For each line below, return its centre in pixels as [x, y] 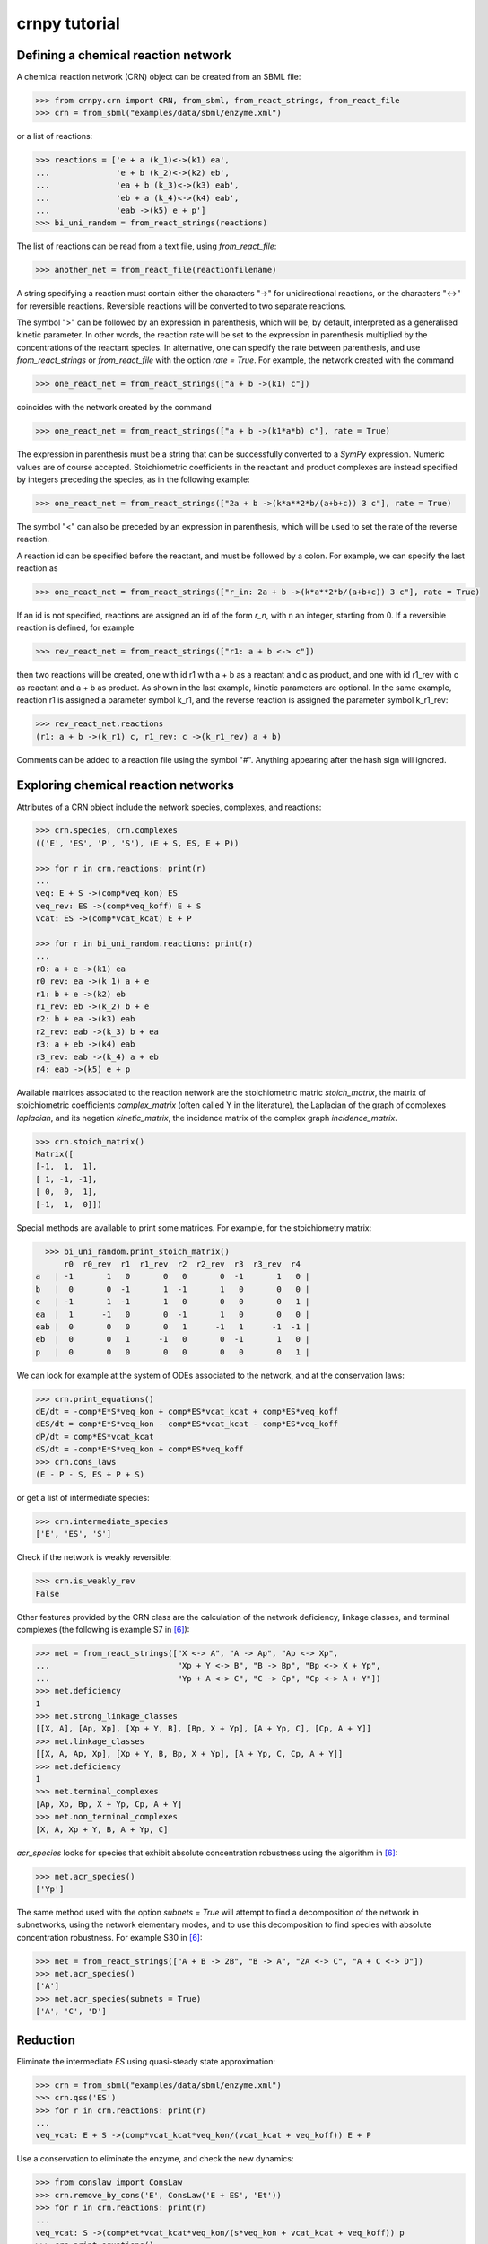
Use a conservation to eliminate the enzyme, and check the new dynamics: [156, 2159]
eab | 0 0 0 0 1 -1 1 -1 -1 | [173, 1327]
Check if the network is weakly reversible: [94, 1557]
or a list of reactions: [55, 136]
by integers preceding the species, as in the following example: [133, 479]
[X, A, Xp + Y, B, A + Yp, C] [102, 1829]
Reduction [46, 2040]
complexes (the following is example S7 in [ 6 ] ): [103, 1630]
